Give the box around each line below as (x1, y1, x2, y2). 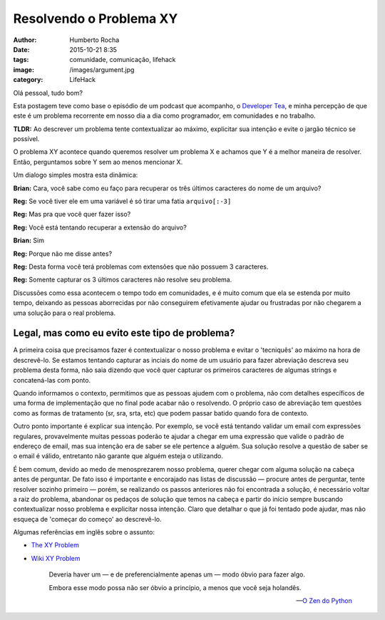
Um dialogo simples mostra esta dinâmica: (13, 171, 138, 180)
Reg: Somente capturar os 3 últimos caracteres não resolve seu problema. (13, 275, 232, 284)
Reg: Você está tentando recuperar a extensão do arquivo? (13, 223, 187, 232)
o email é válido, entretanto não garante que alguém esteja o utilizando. (13, 452, 224, 460)
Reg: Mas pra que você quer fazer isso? (13, 210, 131, 219)
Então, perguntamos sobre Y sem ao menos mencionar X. (13, 157, 183, 166)
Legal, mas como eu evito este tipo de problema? (13, 327, 235, 339)
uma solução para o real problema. (13, 309, 115, 317)
